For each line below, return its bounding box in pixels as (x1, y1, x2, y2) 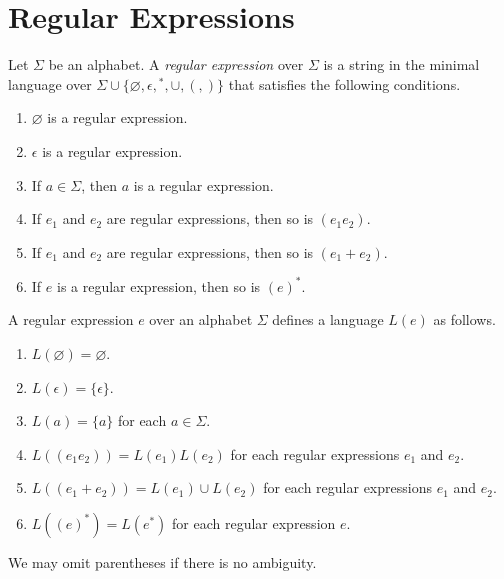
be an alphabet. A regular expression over (48, 54, 304, 75)
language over (8, 73, 92, 94)
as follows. (433, 309, 496, 330)
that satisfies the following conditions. (228, 73, 461, 94)
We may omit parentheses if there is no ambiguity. (8, 551, 317, 572)
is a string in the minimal (323, 54, 480, 75)
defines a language (272, 309, 384, 330)
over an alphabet (149, 309, 253, 330)
